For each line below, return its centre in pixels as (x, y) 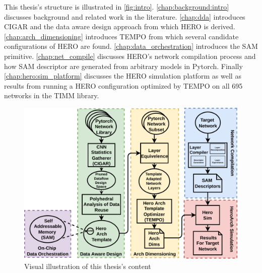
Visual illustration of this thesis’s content (88, 266)
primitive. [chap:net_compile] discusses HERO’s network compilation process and (130, 56)
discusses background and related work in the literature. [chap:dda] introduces (125, 16)
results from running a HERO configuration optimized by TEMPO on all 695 (123, 85)
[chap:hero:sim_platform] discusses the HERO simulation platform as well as (123, 76)
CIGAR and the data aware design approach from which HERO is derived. (120, 26)
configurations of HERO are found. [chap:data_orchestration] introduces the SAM (131, 46)
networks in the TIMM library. (52, 95)
